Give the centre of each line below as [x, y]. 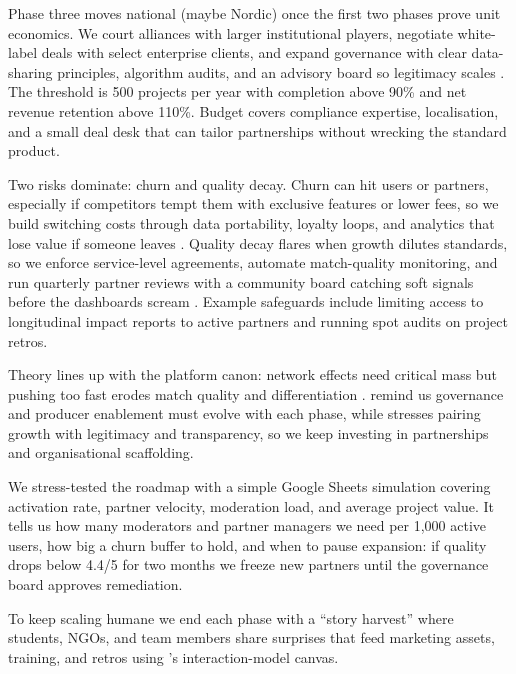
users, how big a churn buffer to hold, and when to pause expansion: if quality [247, 544]
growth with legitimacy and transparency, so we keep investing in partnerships [248, 432]
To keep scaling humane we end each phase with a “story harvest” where [231, 617]
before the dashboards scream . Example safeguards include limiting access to [246, 301]
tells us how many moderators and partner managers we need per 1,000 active [247, 525]
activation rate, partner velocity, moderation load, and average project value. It [251, 505]
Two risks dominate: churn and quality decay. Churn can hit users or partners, [248, 183]
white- [476, 32]
